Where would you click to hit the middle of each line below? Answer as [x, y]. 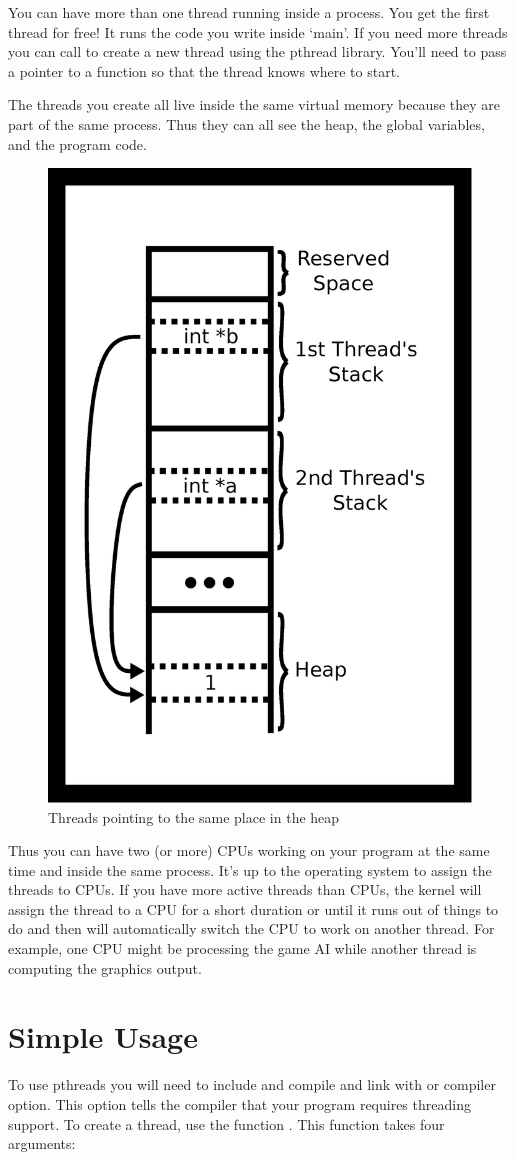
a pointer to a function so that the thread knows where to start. [204, 70]
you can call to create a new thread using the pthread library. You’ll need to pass [257, 51]
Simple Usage [103, 1036]
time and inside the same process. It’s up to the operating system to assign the [250, 869]
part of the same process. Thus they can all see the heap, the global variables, [246, 123]
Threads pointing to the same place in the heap [194, 816]
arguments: [42, 1143]
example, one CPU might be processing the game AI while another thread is [242, 948]
